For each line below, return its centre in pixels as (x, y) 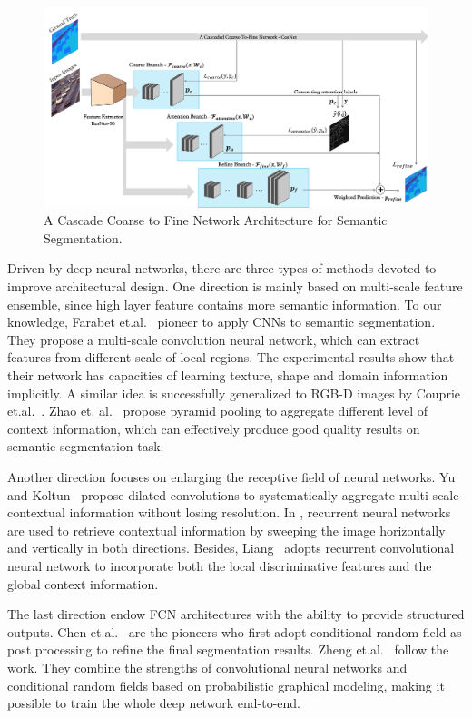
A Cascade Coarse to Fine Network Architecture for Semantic (216, 220)
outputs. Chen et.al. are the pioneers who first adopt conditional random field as (235, 631)
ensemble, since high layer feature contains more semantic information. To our (225, 304)
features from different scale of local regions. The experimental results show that (231, 357)
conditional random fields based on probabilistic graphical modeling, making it (226, 685)
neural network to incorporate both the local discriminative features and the (220, 565)
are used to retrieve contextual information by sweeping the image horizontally (226, 530)
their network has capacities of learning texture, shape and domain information (228, 375)
